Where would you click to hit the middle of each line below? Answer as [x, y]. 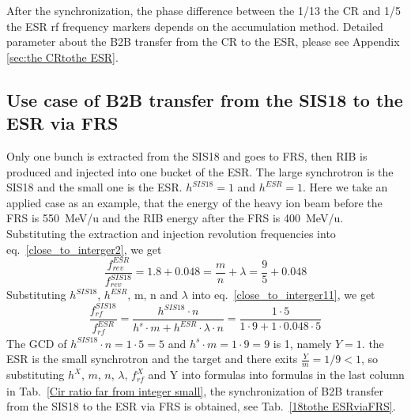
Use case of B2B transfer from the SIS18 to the [205, 99]
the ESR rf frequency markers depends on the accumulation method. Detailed [195, 26]
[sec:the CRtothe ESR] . [62, 57]
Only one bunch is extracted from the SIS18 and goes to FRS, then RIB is [187, 155]
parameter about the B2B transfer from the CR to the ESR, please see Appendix [203, 42]
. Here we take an [345, 187]
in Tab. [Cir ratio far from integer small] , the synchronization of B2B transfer [195, 390]
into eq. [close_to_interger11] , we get [283, 295]
